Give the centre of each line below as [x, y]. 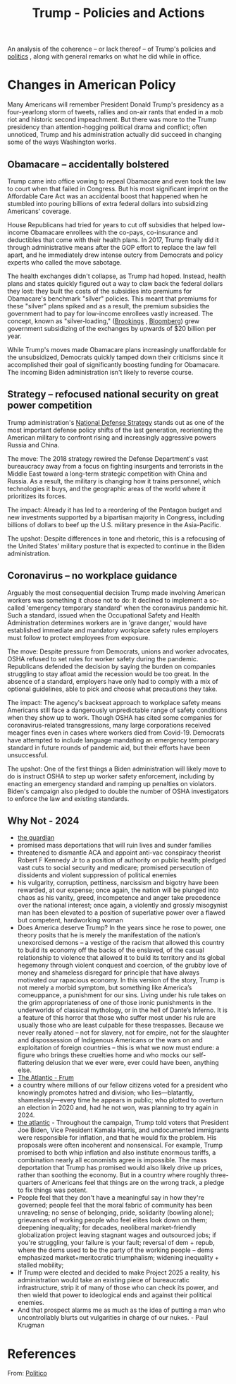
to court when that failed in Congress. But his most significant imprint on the [118, 188]
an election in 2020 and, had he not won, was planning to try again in [118, 1108]
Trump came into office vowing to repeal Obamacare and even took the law [117, 181]
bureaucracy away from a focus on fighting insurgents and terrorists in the [115, 466]
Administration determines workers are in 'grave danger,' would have [107, 622]
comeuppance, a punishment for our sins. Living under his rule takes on [122, 995]
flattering [31, 1063]
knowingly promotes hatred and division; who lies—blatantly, [106, 1093]
